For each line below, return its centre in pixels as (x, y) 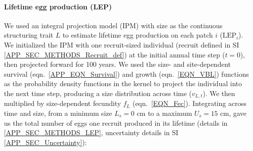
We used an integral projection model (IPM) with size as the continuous (113, 25)
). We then (219, 93)
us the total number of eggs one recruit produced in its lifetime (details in (116, 123)
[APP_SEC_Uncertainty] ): (45, 142)
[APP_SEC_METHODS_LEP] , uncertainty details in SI (91, 132)
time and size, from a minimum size (58, 113)
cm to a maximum (164, 113)
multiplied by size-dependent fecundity (63, 103)
